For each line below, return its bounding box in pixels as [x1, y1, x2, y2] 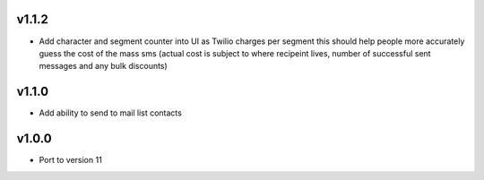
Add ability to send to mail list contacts [39, 107, 183, 118]
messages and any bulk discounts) [39, 61, 168, 72]
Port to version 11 [39, 155, 102, 166]
